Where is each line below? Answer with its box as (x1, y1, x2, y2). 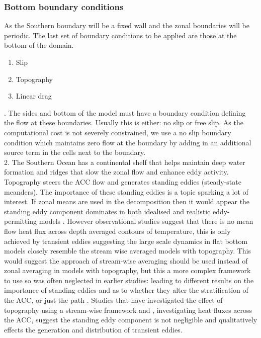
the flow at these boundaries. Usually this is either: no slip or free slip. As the (4, 117, 243, 128)
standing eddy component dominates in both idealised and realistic (4, 206, 211, 216)
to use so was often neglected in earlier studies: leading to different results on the (4, 275, 254, 285)
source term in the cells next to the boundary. (4, 147, 146, 157)
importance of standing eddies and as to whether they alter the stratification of (4, 285, 248, 295)
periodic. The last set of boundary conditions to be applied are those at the (4, 30, 237, 40)
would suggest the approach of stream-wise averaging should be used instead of (4, 255, 248, 266)
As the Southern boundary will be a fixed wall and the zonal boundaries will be (4, 20, 249, 31)
